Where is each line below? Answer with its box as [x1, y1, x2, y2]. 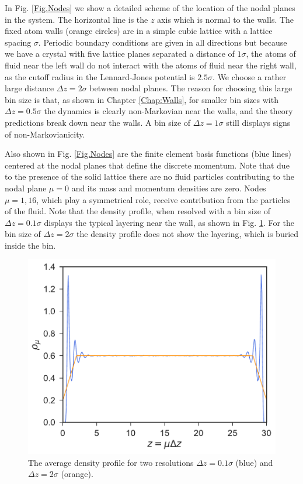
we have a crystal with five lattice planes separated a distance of [5, 47, 235, 60]
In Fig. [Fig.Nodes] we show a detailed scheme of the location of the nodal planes [5, 2, 295, 13]
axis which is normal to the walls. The [157, 13, 294, 25]
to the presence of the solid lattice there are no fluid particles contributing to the [5, 170, 294, 183]
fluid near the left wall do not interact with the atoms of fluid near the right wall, [5, 59, 297, 71]
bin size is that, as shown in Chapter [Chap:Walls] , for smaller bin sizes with [5, 93, 278, 105]
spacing [5, 36, 32, 48]
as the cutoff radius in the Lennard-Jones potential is [5, 70, 195, 83]
